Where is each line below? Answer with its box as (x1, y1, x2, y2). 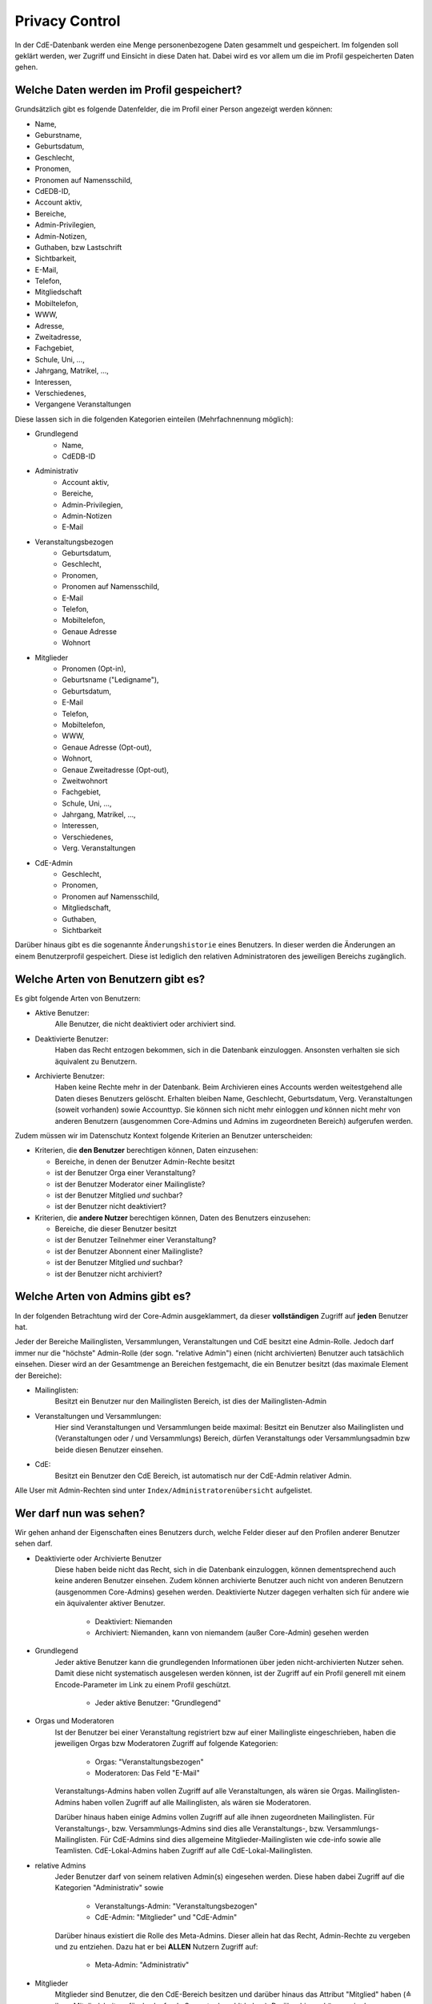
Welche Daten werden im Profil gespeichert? (14, 83, 242, 97)
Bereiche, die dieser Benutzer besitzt (54, 1224, 178, 1234)
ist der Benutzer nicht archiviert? (54, 1269, 163, 1279)
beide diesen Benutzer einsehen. (54, 1444, 164, 1454)
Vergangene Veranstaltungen (34, 399, 132, 409)
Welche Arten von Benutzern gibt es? (14, 972, 206, 986)
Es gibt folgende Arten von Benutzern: (14, 993, 142, 1003)
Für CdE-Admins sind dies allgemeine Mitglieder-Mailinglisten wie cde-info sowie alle (100, 1834, 382, 1844)
